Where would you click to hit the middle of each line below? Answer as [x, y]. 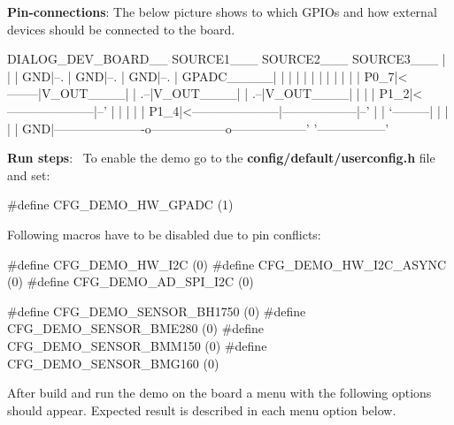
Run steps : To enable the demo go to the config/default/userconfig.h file [221, 158]
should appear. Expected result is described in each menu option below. [202, 410]
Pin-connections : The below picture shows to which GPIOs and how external [222, 11]
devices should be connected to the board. [121, 29]
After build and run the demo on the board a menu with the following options [219, 393]
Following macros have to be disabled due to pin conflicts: [164, 234]
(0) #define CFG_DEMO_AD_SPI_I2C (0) [131, 281]
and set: [29, 175]
